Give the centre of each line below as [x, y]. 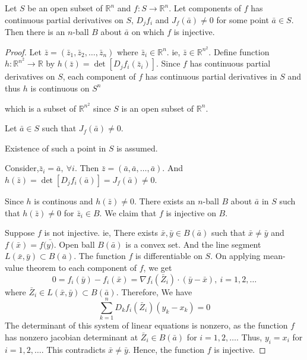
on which [148, 32]
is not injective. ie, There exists [101, 233]
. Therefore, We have [154, 291]
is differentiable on [169, 256]
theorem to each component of [82, 267]
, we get [158, 267]
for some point [243, 19]
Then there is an [35, 32]
